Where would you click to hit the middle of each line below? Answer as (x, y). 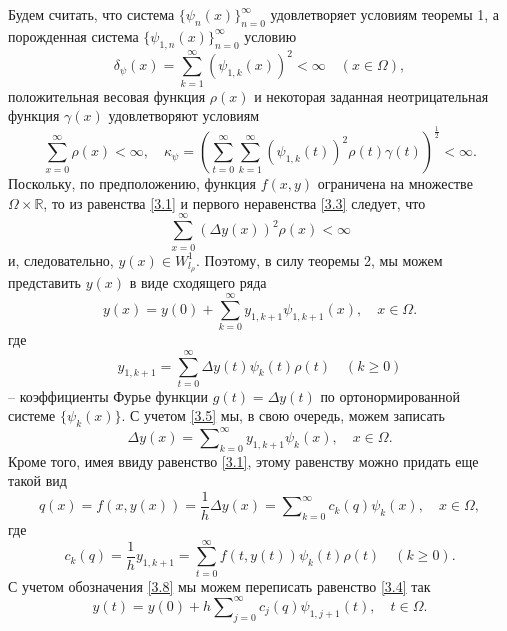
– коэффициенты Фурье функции (108, 395)
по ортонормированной (390, 395)
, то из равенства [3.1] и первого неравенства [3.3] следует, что (234, 202)
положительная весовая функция (107, 95)
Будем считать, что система (91, 14)
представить (44, 282)
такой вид (37, 480)
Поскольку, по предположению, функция (132, 183)
